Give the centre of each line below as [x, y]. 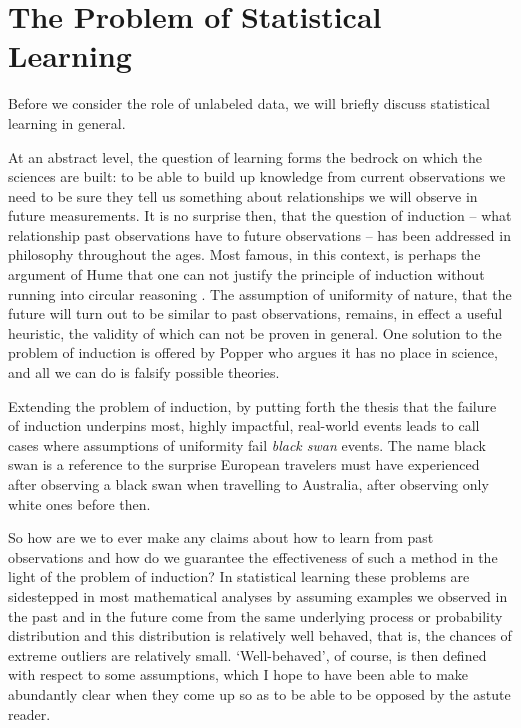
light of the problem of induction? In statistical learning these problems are [239, 576]
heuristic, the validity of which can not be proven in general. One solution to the [255, 332]
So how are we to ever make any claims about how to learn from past [221, 537]
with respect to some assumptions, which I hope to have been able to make [238, 674]
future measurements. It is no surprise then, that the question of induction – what [260, 215]
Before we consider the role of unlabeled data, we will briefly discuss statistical [249, 103]
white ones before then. [79, 503]
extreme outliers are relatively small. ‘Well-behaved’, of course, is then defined [247, 654]
